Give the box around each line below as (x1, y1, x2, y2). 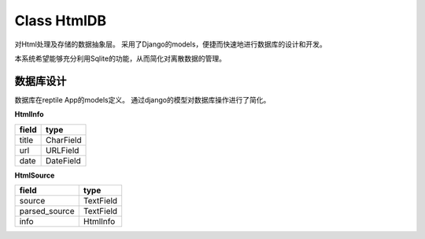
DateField (46, 155, 82, 166)
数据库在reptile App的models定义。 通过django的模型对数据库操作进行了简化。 (14, 95, 271, 104)
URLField (46, 144, 79, 155)
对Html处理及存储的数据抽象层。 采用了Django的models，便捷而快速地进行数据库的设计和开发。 (14, 39, 327, 49)
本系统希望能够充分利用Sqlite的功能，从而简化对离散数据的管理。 (14, 54, 226, 63)
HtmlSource (14, 170, 55, 180)
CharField (46, 134, 82, 145)
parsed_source (19, 206, 75, 217)
